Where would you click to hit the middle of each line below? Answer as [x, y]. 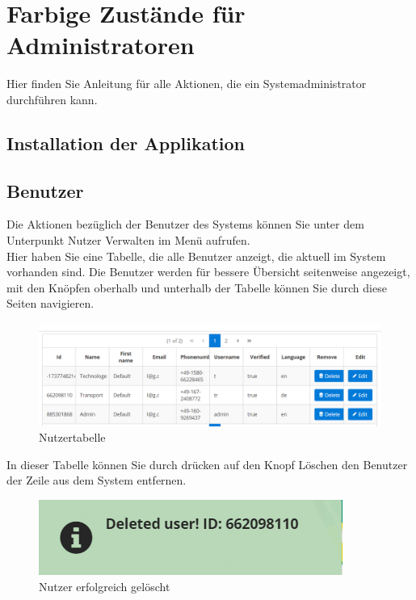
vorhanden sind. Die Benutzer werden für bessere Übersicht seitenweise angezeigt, [208, 272]
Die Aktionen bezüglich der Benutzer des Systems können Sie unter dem [185, 224]
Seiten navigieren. [50, 303]
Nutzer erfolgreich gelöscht [105, 586]
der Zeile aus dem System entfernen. [97, 480]
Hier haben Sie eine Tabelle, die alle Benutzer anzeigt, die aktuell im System [196, 256]
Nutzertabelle [72, 437]
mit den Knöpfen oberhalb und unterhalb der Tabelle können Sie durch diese [197, 287]
